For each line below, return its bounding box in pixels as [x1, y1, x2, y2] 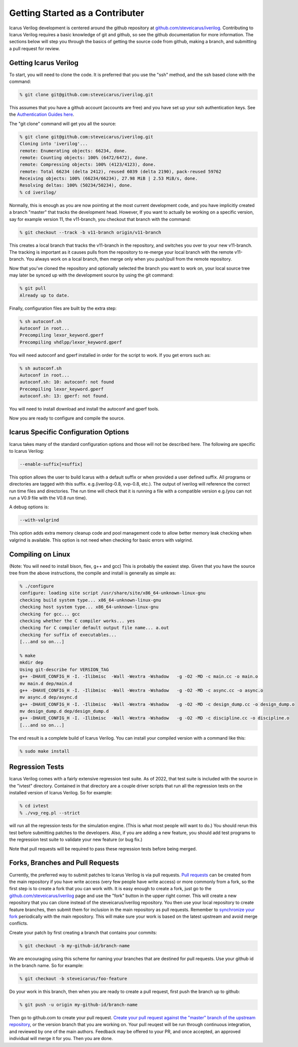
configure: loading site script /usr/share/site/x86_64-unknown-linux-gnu [19, 590, 206, 596]
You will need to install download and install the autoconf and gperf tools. [9, 406, 159, 412]
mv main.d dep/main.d [19, 681, 73, 686]
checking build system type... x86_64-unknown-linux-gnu [19, 597, 161, 603]
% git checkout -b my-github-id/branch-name [19, 943, 130, 948]
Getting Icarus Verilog [9, 59, 79, 67]
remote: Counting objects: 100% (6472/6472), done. [19, 154, 149, 160]
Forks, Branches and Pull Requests [9, 859, 119, 867]
